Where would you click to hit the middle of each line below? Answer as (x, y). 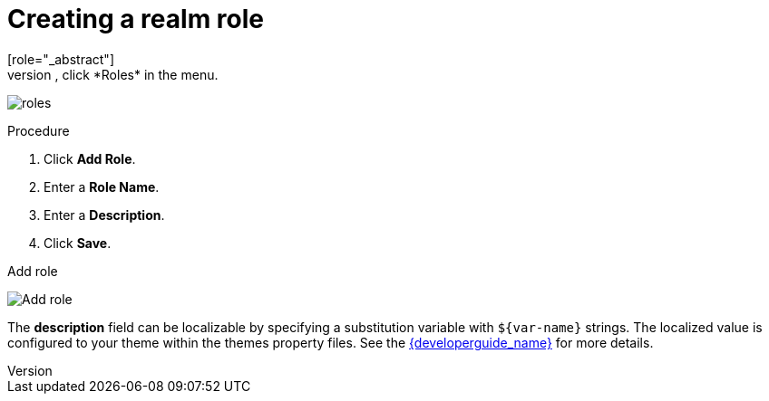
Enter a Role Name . (102, 186)
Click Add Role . (90, 158)
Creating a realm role (136, 19)
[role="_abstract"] (61, 59)
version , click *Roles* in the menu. (113, 74)
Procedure (39, 130)
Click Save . (78, 243)
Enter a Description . (104, 215)
